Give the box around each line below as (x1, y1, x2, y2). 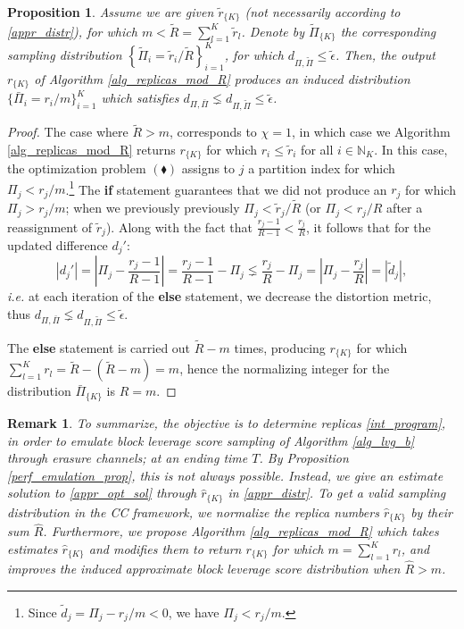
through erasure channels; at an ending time (7, 449, 248, 467)
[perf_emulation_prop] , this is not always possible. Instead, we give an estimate (7, 465, 443, 484)
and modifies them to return (88, 540, 242, 558)
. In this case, (374, 139, 448, 158)
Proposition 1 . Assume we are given (7, 3, 214, 21)
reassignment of (7, 217, 93, 236)
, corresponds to (170, 122, 257, 141)
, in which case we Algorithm (291, 122, 451, 141)
